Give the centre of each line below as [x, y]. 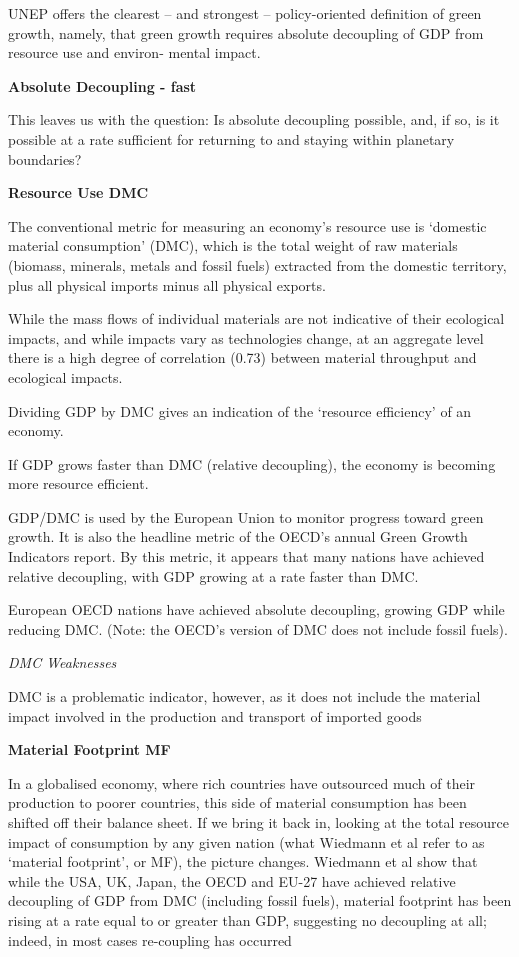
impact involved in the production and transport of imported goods [215, 715]
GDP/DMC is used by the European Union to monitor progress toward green [246, 516]
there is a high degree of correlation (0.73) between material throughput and [242, 357]
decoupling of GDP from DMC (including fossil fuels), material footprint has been [260, 900]
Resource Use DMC [78, 192]
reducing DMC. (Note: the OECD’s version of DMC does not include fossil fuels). [258, 628]
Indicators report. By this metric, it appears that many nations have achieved [246, 556]
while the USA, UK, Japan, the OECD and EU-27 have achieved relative [232, 880]
